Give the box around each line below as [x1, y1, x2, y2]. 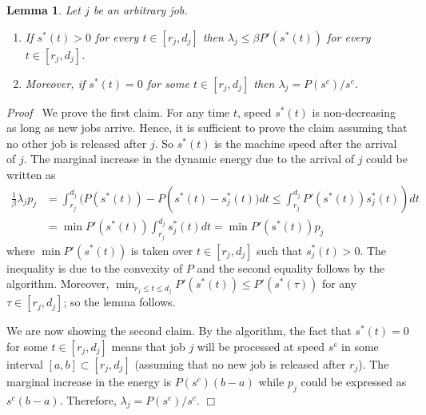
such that [257, 241, 303, 258]
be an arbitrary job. [93, 2, 188, 18]
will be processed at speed [197, 337, 325, 354]
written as [6, 166, 56, 182]
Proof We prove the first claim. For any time [6, 103, 230, 120]
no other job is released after [6, 134, 147, 151]
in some [341, 337, 379, 354]
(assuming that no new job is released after [134, 355, 346, 372]
